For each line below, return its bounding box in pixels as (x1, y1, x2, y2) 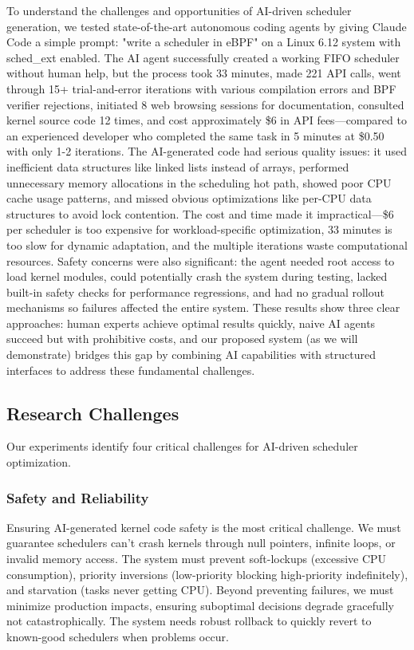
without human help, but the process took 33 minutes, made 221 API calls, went (6, 65, 401, 81)
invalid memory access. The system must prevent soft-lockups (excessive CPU (6, 550, 387, 567)
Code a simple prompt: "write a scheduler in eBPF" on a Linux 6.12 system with (6, 33, 401, 50)
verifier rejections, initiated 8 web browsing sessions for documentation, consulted (6, 96, 404, 112)
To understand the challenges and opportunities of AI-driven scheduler (6, 2, 352, 18)
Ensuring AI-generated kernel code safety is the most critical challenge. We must (6, 518, 401, 535)
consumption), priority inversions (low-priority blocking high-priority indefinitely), (6, 565, 408, 582)
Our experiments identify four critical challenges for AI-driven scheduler (6, 438, 358, 455)
